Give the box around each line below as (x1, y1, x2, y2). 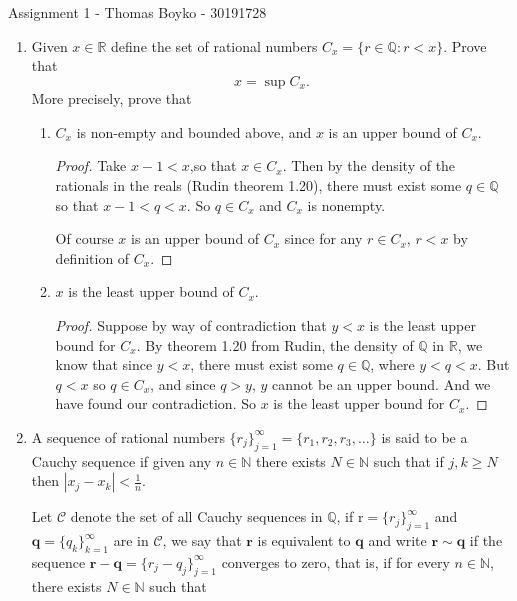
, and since (150, 373, 216, 394)
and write (368, 530, 427, 551)
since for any (284, 228, 363, 249)
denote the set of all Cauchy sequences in (70, 506, 323, 527)
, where (370, 354, 415, 375)
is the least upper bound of (68, 281, 234, 302)
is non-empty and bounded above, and (76, 121, 312, 142)
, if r (336, 506, 364, 527)
